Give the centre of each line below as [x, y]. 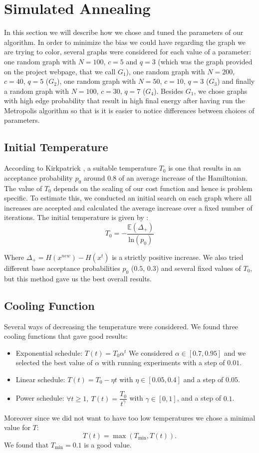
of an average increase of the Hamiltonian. [183, 177]
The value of [23, 188]
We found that [26, 444]
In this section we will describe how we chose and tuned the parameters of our [124, 32]
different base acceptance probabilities [62, 268]
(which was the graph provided [205, 61]
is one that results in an [205, 168]
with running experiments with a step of [163, 362]
